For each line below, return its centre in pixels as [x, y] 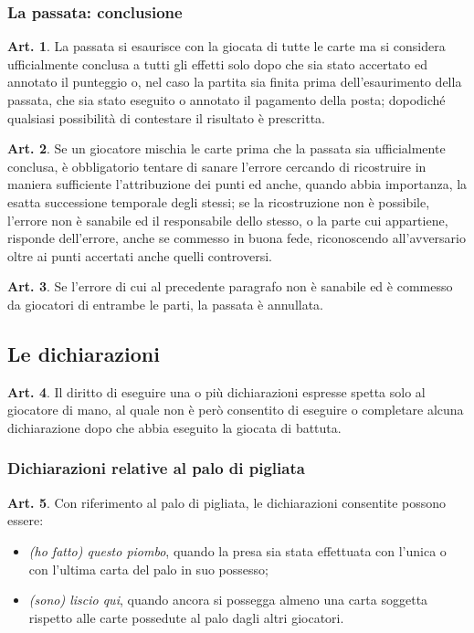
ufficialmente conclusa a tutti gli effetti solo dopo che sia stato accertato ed [217, 63]
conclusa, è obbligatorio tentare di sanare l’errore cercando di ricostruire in [217, 166]
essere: [26, 520]
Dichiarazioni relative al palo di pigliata [156, 468]
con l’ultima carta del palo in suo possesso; [148, 569]
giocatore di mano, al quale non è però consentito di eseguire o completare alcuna [236, 410]
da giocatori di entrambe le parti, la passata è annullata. [166, 304]
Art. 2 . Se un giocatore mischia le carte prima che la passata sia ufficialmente [226, 148]
